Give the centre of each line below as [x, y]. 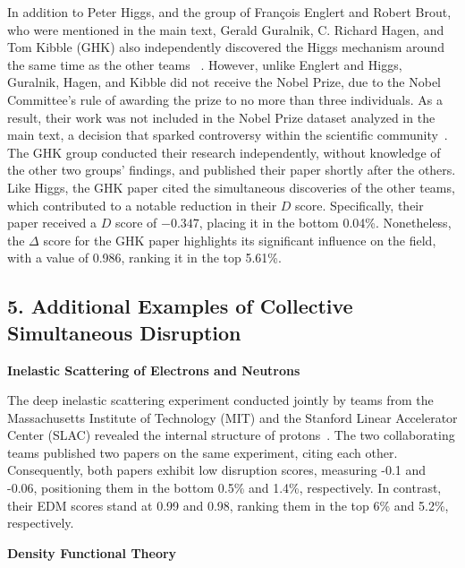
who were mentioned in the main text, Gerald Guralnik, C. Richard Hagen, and [226, 29]
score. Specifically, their [359, 205]
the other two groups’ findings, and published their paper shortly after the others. [232, 170]
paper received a [52, 223]
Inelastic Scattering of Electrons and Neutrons [154, 370]
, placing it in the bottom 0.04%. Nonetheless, [325, 223]
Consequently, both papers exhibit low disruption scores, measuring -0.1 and [217, 470]
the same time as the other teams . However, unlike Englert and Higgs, [205, 64]
